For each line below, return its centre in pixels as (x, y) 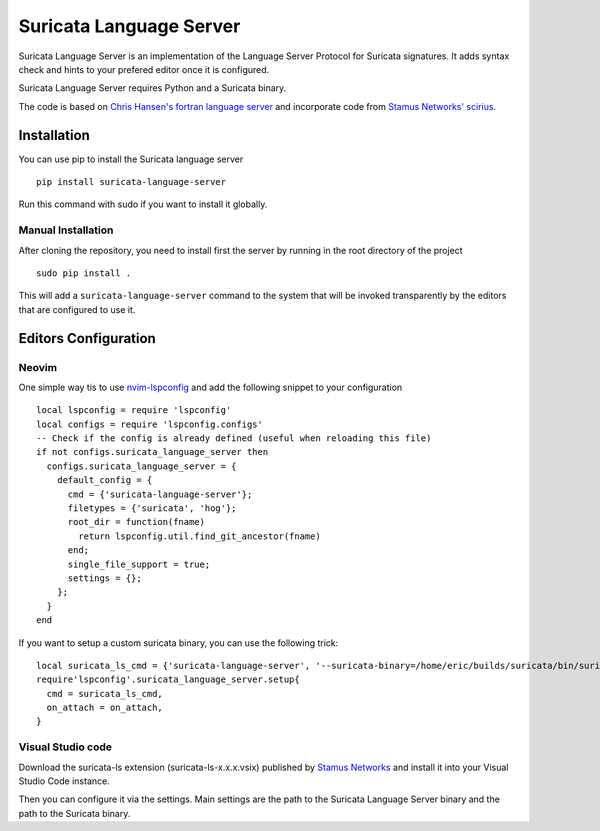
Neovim (38, 367)
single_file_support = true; (139, 564)
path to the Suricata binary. (74, 813)
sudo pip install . (84, 273)
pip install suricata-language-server (131, 182)
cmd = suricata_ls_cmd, (105, 693)
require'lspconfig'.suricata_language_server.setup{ (168, 679)
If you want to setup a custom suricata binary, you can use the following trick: (178, 642)
